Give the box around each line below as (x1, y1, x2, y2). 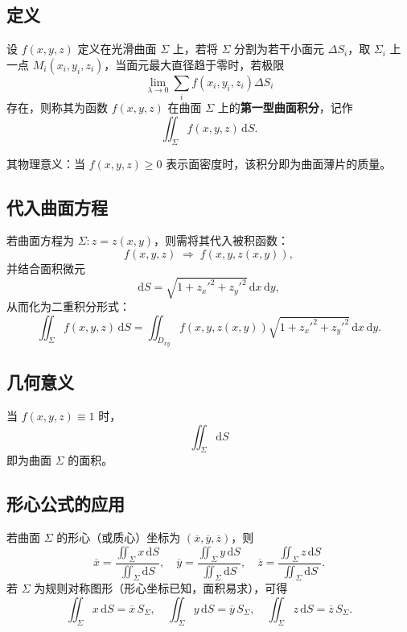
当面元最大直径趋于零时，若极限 (115, 56, 285, 72)
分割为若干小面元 (234, 40, 325, 57)
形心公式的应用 (6, 491, 125, 516)
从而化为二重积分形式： (6, 298, 130, 315)
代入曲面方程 (6, 194, 108, 219)
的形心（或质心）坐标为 (56, 529, 181, 546)
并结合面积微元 (6, 259, 85, 276)
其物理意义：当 (6, 155, 85, 171)
